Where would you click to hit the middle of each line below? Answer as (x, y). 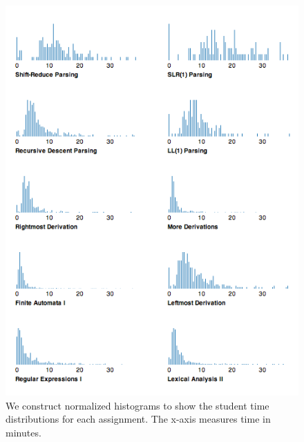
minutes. (23, 432)
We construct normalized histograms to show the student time (137, 405)
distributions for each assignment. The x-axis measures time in (138, 419)
